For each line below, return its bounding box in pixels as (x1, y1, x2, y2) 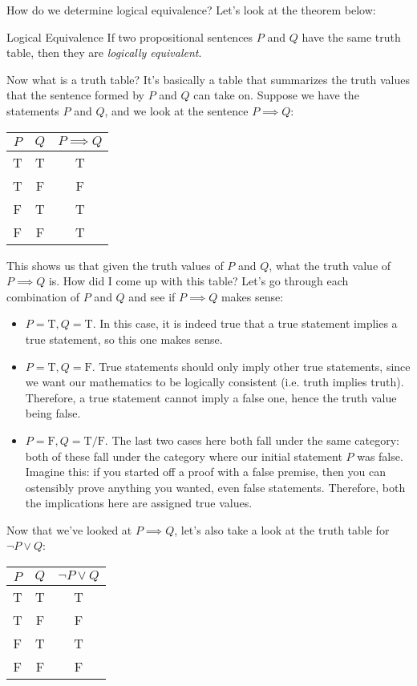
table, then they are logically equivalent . (6, 44, 202, 61)
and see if (128, 288, 176, 305)
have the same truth (302, 28, 401, 45)
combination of (6, 288, 80, 305)
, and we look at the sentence (104, 102, 249, 119)
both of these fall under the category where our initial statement (25, 447, 342, 464)
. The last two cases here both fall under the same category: (104, 431, 399, 448)
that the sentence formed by (6, 87, 144, 103)
